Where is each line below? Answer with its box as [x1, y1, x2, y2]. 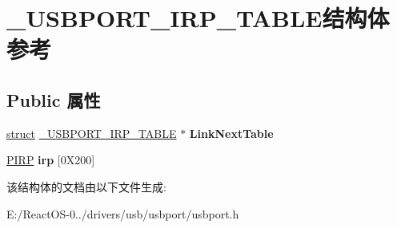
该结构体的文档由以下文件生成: [6, 178, 166, 195]
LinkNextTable [189, 124, 274, 141]
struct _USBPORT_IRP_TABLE [6, 124, 177, 141]
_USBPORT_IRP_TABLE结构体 [6, 2, 390, 34]
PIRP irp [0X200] [6, 151, 95, 168]
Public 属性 [6, 87, 101, 112]
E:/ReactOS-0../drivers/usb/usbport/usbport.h [6, 205, 239, 222]
